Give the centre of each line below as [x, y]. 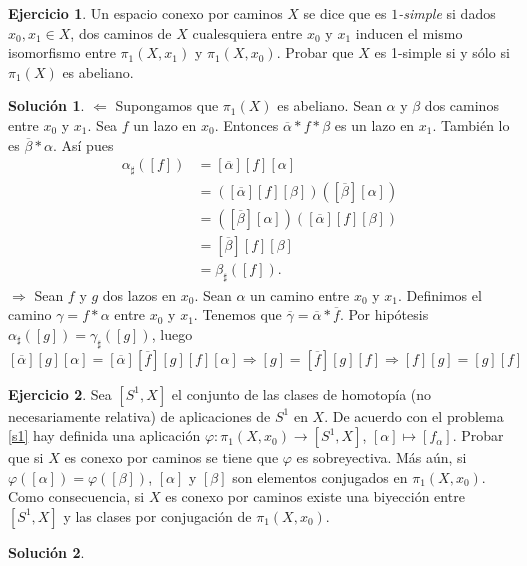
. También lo [471, 124]
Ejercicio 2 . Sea [60, 393]
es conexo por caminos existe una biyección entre [315, 496]
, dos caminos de [121, 32]
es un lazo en [374, 124]
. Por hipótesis [384, 314]
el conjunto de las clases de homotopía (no [301, 393]
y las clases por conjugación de [157, 515]
